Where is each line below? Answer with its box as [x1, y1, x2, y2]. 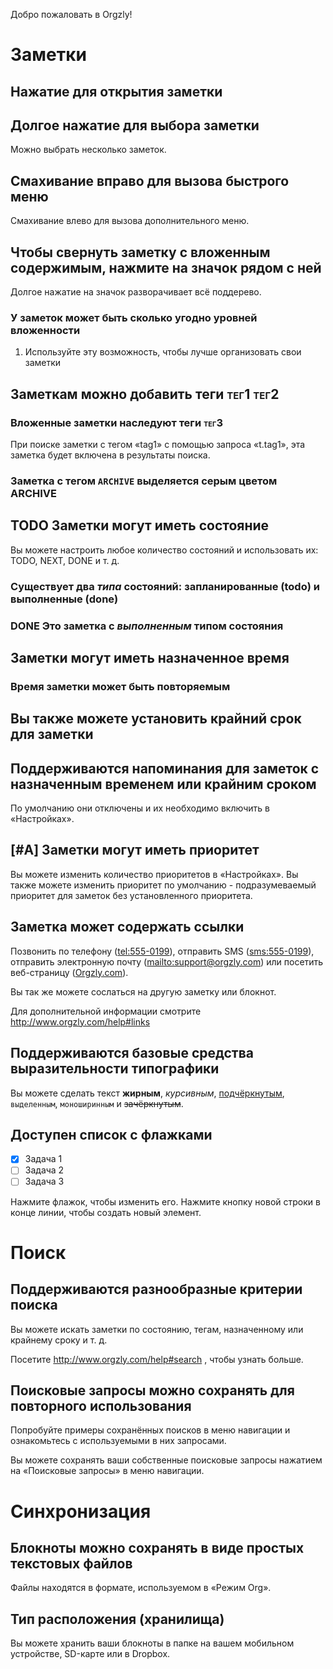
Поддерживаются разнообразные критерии [10, 1281, 303, 1298]
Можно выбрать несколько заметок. [10, 144, 167, 156]
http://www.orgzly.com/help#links [10, 1015, 151, 1028]
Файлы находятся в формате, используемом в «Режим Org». [10, 1582, 272, 1594]
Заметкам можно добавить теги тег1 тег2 [10, 385, 280, 403]
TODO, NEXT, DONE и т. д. [10, 554, 120, 566]
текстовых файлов [10, 1555, 133, 1572]
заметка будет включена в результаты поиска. [10, 449, 211, 461]
